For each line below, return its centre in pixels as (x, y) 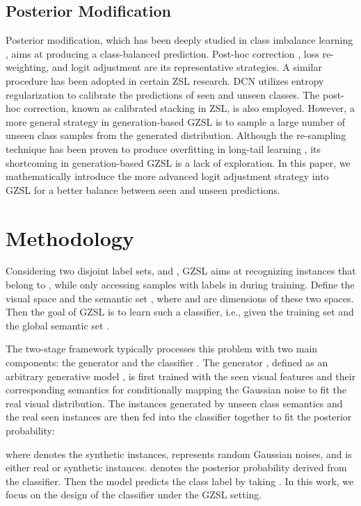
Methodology (70, 237)
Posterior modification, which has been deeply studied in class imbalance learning (179, 40)
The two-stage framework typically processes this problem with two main (162, 349)
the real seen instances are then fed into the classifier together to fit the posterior (179, 417)
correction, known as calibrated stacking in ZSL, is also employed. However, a (189, 108)
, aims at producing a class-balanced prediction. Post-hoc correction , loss (162, 53)
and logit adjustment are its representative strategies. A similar (187, 67)
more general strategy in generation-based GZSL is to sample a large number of (176, 121)
